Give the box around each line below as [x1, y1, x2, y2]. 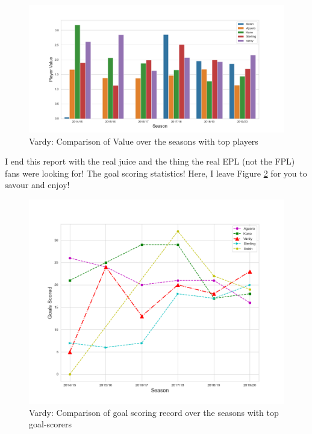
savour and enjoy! [5, 178, 70, 191]
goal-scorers [29, 418, 72, 430]
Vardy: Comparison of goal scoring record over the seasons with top [29, 406, 279, 418]
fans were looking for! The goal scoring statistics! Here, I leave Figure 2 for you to [5, 166, 307, 179]
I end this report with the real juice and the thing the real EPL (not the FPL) [5, 155, 295, 168]
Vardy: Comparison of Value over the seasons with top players [29, 134, 258, 147]
